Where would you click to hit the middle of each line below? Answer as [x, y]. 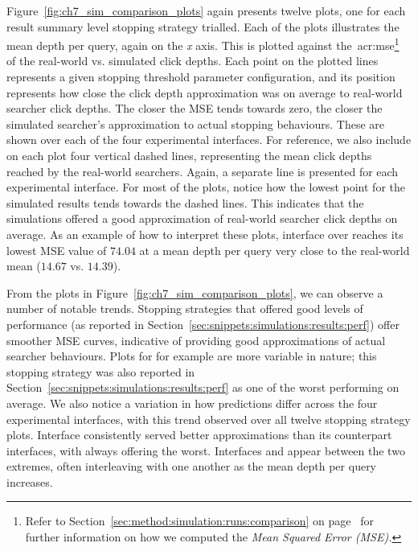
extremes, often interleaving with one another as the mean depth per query [192, 466]
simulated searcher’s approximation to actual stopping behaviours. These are [196, 123]
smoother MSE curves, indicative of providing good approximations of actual [196, 340]
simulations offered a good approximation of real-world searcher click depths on [202, 218]
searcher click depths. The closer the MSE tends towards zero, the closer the [195, 108]
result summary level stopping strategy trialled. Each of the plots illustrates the [203, 26]
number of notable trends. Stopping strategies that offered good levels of [185, 308]
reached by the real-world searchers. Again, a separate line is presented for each [203, 171]
